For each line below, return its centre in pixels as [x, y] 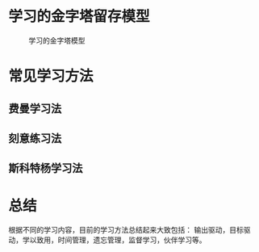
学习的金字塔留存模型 [79, 17]
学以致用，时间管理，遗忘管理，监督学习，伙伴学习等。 [114, 240]
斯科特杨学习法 [46, 168]
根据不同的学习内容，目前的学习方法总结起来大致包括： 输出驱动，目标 [126, 230]
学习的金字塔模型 [57, 40]
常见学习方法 [51, 76]
